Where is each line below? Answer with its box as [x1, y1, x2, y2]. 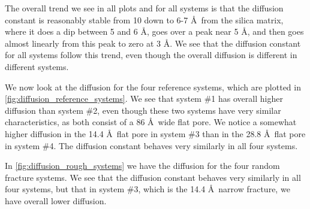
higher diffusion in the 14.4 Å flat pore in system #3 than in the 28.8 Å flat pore [5, 127, 306, 140]
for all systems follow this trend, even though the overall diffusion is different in [5, 49, 297, 61]
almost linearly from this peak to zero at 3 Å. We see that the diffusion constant [5, 37, 301, 49]
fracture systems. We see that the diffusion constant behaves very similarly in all [5, 171, 301, 183]
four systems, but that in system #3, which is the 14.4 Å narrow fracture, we [5, 183, 290, 195]
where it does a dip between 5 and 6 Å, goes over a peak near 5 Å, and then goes [5, 25, 304, 38]
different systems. [5, 60, 69, 72]
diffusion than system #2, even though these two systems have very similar [5, 104, 281, 116]
